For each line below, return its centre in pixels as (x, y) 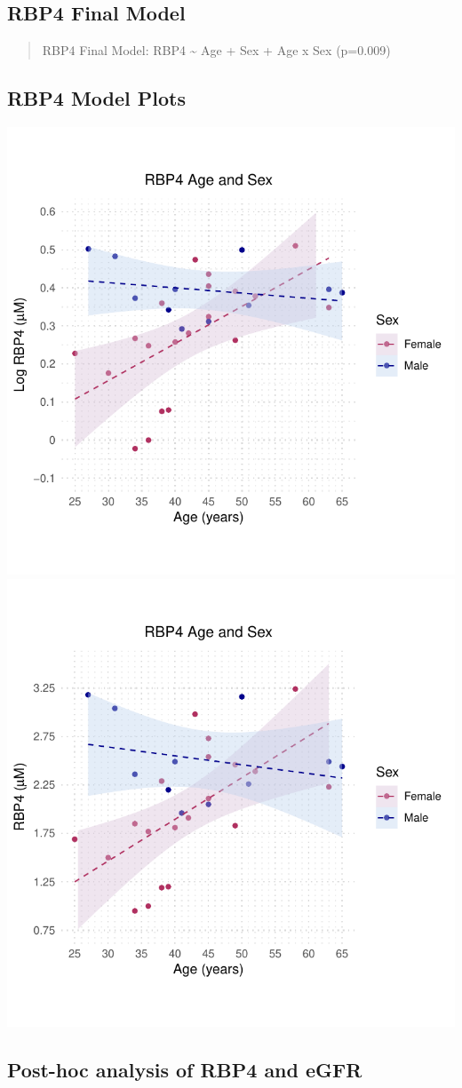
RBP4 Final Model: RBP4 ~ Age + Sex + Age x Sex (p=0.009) (216, 50)
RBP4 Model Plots (97, 98)
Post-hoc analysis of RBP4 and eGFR (185, 1069)
